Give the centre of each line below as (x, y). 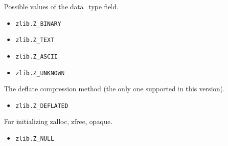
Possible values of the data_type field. (61, 6)
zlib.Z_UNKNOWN (40, 73)
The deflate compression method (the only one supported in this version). (114, 89)
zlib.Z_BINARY (38, 24)
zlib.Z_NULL (35, 139)
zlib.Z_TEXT (35, 40)
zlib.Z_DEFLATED (42, 106)
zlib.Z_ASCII (36, 56)
